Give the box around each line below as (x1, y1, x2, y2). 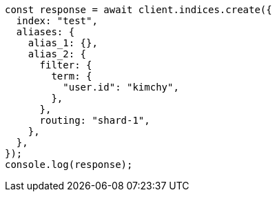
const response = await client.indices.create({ (5, 4, 272, 15)
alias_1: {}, (28, 37, 98, 48)
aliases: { (16, 26, 75, 37)
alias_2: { (28, 48, 87, 59)
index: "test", (16, 15, 98, 26)
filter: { (39, 59, 92, 71)
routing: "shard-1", (39, 115, 150, 126)
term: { (51, 71, 92, 82)
